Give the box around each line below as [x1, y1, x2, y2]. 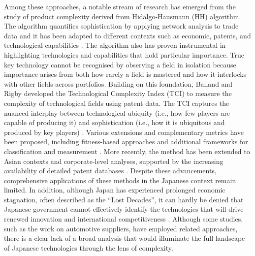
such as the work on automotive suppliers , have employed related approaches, [4, 223, 238, 233]
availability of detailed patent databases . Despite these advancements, [4, 165, 217, 176]
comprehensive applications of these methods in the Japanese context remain [4, 175, 236, 185]
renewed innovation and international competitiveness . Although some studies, [4, 214, 243, 224]
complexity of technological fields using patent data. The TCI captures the [4, 97, 229, 108]
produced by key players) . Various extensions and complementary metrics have [4, 127, 244, 137]
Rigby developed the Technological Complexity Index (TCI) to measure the [4, 88, 232, 98]
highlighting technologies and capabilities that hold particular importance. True [4, 49, 245, 60]
